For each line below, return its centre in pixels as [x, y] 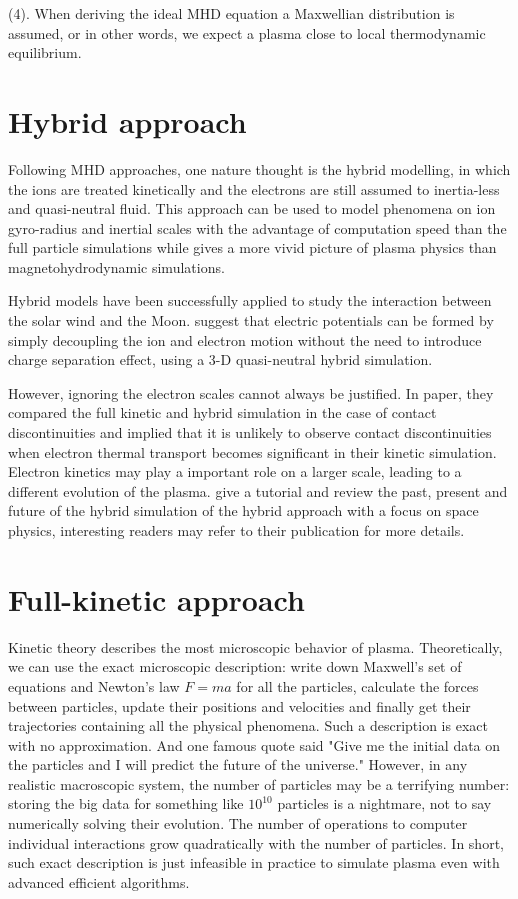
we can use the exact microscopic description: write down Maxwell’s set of [235, 666]
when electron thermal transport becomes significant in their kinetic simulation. [252, 451]
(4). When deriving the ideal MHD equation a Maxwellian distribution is [231, 13]
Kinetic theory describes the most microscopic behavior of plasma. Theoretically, [255, 646]
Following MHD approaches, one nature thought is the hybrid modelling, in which [259, 168]
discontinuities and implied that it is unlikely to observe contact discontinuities [250, 432]
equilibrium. [45, 52]
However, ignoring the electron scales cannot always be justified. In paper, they [251, 392]
